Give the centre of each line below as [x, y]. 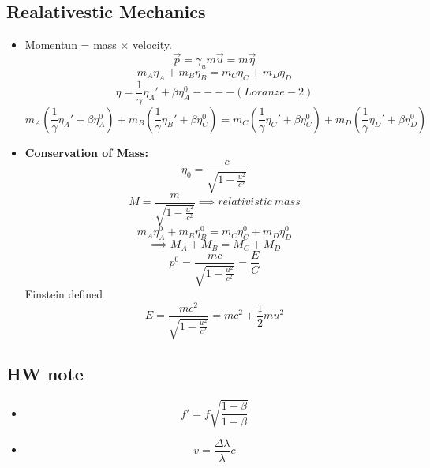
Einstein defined [64, 293]
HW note [45, 374]
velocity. [152, 45]
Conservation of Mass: [86, 152]
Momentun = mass [71, 45]
